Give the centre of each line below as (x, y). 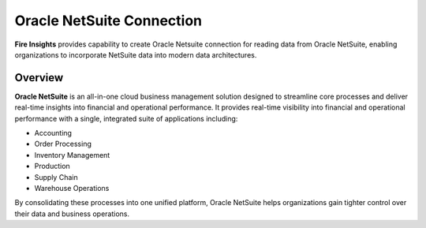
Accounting (53, 133)
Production (52, 166)
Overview (39, 78)
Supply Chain (56, 177)
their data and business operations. (72, 214)
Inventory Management (72, 155)
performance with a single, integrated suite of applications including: (126, 118)
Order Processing (63, 144)
